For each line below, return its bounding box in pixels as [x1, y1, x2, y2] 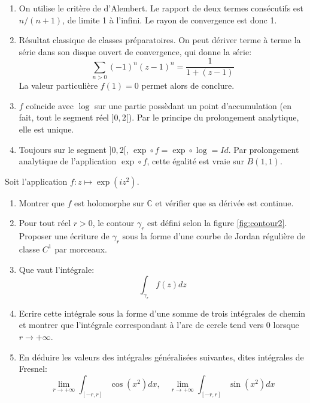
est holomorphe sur [74, 196, 144, 209]
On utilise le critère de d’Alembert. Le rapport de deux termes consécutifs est [19, 2, 304, 14]
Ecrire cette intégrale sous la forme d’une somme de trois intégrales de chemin [19, 306, 306, 319]
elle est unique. [19, 122, 74, 135]
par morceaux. [54, 242, 107, 255]
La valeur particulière [19, 79, 98, 92]
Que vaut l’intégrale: [19, 263, 95, 275]
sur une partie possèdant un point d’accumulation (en [95, 99, 291, 112]
